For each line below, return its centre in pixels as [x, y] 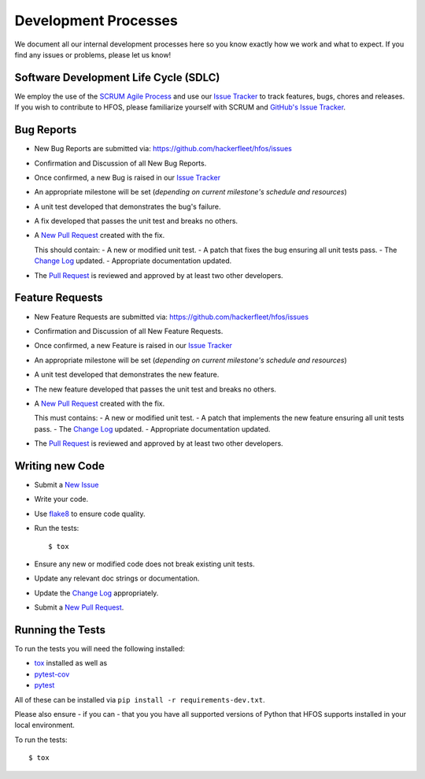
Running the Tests [60, 630]
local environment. [44, 725]
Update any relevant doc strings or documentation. [117, 578]
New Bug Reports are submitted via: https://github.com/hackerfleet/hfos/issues [163, 149]
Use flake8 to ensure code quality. [90, 514]
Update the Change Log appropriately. [96, 593]
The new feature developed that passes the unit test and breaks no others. [155, 389]
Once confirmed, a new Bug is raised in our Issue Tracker [127, 177]
